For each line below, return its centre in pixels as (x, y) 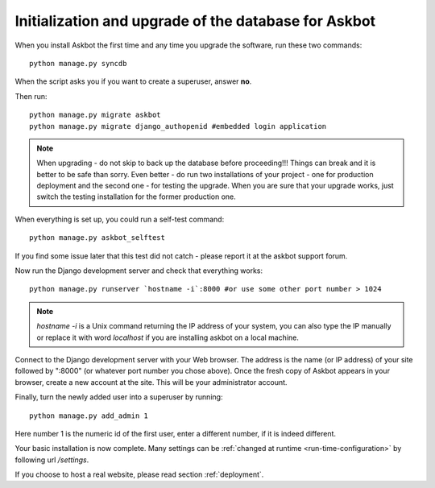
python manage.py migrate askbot (95, 115)
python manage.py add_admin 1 (89, 416)
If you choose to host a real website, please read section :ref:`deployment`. (139, 474)
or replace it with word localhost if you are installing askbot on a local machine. (168, 337)
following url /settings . (52, 460)
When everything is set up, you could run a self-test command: (120, 219)
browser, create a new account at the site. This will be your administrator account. (151, 382)
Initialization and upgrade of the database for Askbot (195, 21)
